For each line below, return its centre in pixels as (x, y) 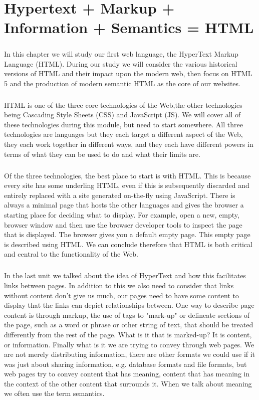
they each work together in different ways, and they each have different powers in (129, 144)
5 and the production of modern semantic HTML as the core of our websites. (122, 83)
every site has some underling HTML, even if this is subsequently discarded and (127, 185)
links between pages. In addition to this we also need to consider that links (119, 285)
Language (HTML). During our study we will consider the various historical (121, 63)
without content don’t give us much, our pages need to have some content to (121, 295)
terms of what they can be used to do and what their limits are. (102, 154)
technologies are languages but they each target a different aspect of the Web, (123, 134)
